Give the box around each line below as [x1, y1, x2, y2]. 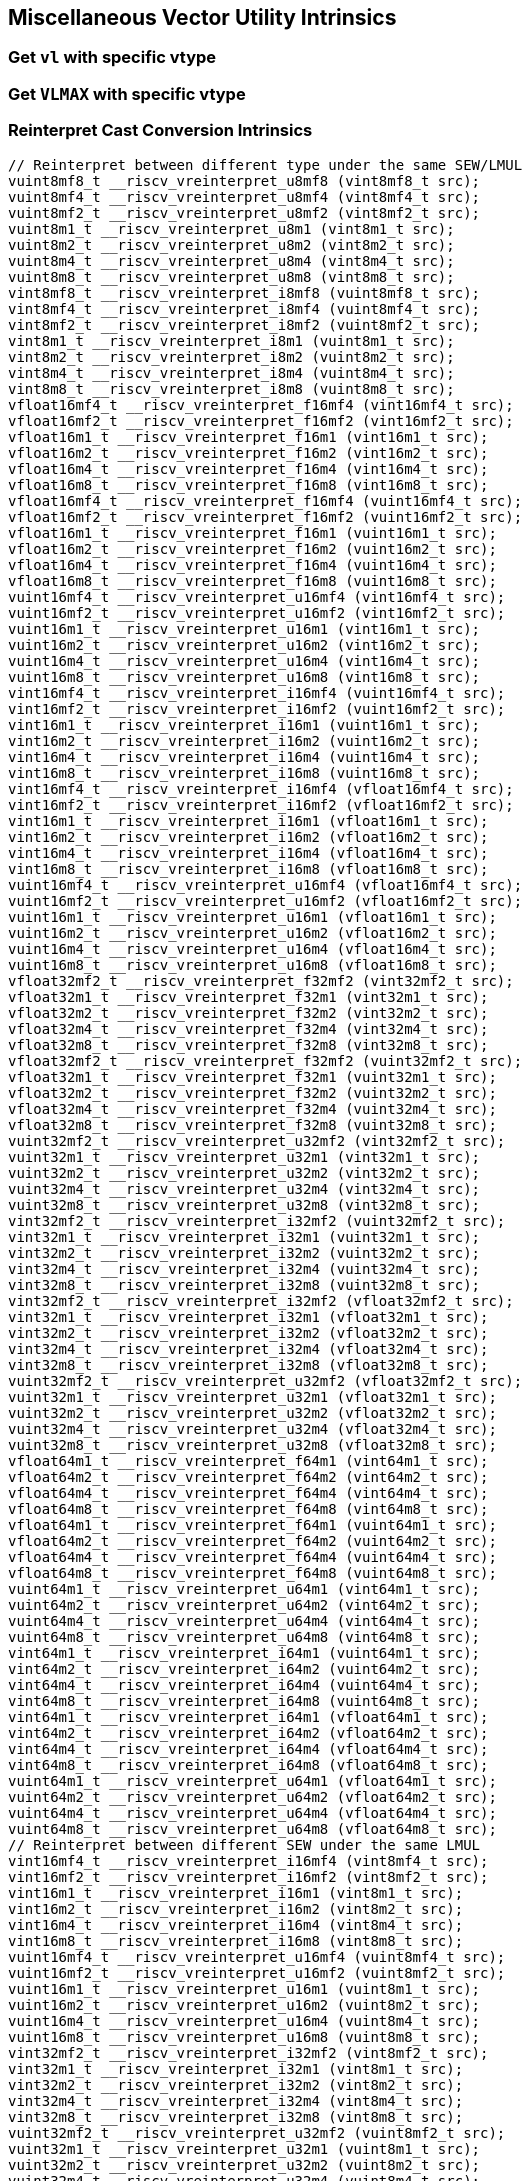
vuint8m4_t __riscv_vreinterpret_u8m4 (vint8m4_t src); [8, 252, 455, 269]
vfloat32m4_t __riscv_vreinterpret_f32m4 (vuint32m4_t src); [8, 1100, 497, 1117]
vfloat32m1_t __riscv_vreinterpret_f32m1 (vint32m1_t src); [8, 988, 489, 1005]
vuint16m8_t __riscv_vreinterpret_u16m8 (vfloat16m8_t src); [8, 956, 497, 973]
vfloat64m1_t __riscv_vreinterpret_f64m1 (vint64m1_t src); [8, 1452, 489, 1469]
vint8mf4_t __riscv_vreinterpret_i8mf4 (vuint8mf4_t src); [8, 300, 481, 317]
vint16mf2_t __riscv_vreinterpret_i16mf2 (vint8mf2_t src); [8, 1868, 489, 1885]
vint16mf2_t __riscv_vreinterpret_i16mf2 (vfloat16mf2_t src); [8, 796, 514, 813]
